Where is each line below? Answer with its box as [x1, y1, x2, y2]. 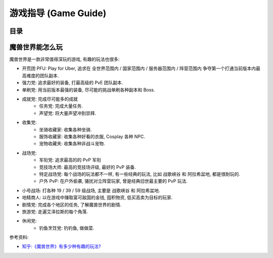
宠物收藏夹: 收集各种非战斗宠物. [39, 140, 106, 146]
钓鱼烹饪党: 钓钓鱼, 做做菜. [39, 225, 95, 231]
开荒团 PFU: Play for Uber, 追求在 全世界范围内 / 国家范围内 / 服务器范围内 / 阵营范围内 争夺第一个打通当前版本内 [22, 66, 256, 72]
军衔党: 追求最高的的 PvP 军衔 [39, 157, 101, 163]
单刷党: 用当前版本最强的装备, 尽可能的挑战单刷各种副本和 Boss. [22, 86, 155, 93]
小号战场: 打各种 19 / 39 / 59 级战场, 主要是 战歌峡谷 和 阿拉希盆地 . [22, 187, 160, 193]
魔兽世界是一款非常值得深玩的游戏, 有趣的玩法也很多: [9, 56, 120, 63]
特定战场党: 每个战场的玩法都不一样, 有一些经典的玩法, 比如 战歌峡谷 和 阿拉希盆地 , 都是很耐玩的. [39, 171, 240, 177]
